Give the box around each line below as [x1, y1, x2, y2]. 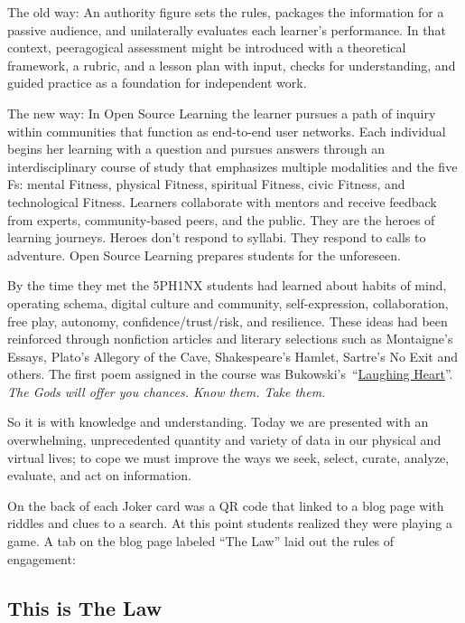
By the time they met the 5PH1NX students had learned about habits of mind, [7, 276, 447, 295]
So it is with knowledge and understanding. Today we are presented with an [7, 412, 429, 431]
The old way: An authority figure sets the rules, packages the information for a [7, 3, 444, 21]
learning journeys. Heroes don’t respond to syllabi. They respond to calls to [7, 228, 426, 247]
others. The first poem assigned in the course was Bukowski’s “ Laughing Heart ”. [7, 364, 453, 383]
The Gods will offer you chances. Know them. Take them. [7, 382, 326, 401]
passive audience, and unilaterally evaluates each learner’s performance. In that [7, 20, 446, 39]
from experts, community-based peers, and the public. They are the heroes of [7, 210, 435, 229]
